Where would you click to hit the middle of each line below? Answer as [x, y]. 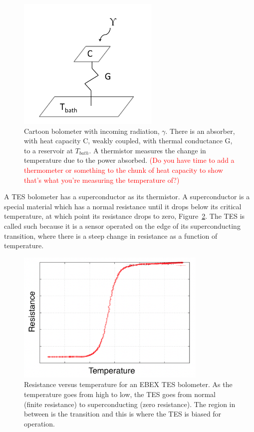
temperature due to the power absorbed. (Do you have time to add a [129, 160]
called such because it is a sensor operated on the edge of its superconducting [122, 225]
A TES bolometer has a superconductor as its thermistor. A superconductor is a [127, 197]
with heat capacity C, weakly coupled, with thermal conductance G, [128, 141]
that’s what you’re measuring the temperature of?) [102, 180]
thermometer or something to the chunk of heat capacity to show [124, 170]
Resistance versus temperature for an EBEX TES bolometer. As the [128, 384]
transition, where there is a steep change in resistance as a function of [111, 235]
